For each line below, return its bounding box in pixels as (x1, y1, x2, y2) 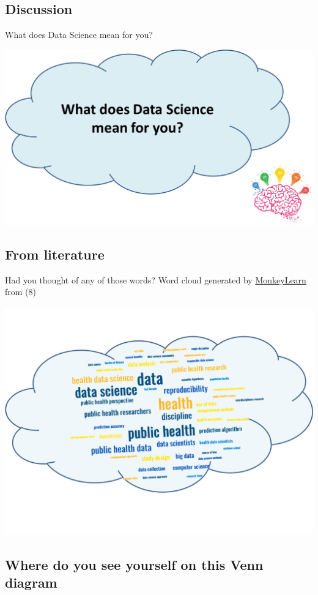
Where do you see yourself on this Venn (5, 555, 264, 574)
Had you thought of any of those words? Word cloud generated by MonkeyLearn (5, 273, 306, 286)
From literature (5, 244, 105, 263)
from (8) (5, 285, 36, 298)
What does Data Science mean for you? (5, 28, 153, 41)
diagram (5, 573, 57, 592)
